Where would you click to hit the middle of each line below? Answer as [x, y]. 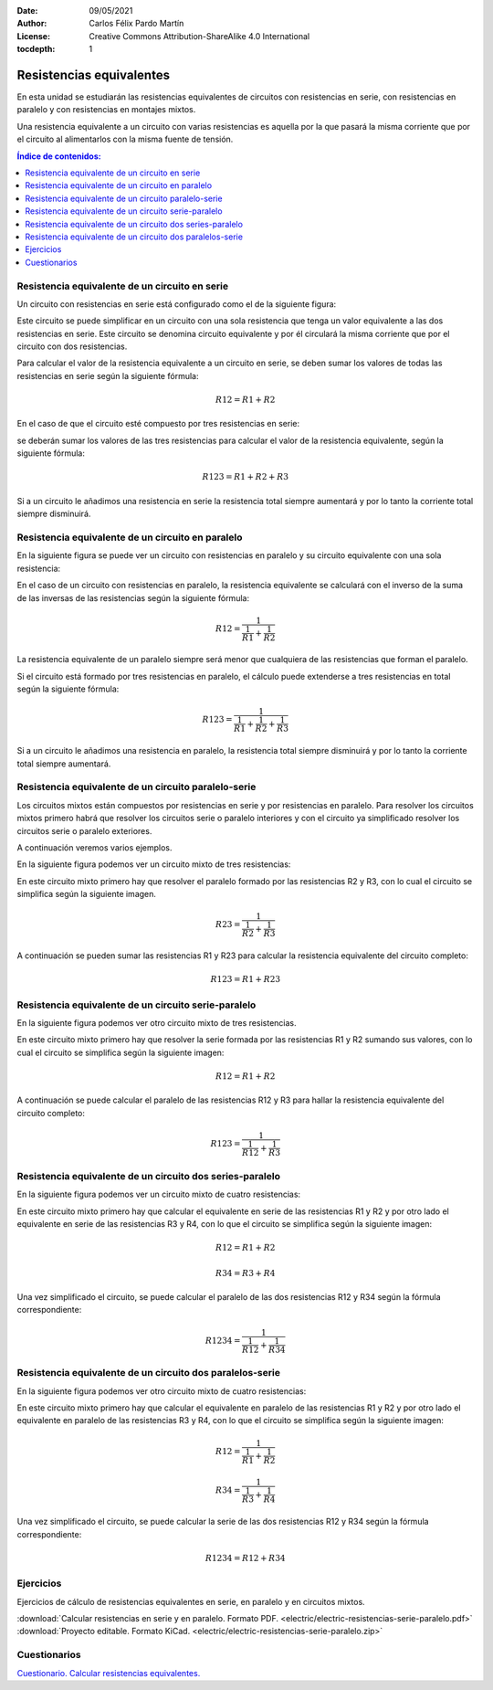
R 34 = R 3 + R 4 [245, 1273]
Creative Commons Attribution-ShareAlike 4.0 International [199, 36]
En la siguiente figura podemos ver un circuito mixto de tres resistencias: [154, 864]
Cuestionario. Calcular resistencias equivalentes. [109, 1673]
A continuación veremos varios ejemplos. [94, 847]
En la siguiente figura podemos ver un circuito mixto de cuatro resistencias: [159, 1194]
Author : [32, 24]
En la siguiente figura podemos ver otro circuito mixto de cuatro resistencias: [162, 1391]
